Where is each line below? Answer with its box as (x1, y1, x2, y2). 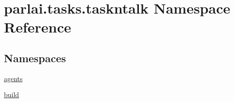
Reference (4, 17, 71, 37)
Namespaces (4, 50, 66, 65)
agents (4, 73, 23, 83)
